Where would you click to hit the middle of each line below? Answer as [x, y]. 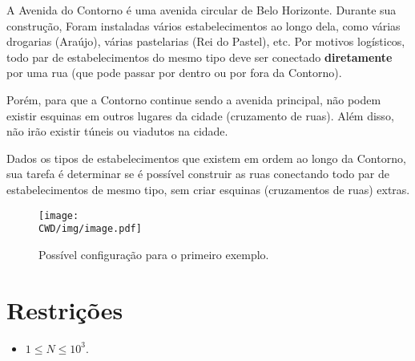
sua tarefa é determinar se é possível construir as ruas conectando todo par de [198, 174]
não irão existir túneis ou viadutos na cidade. [117, 131]
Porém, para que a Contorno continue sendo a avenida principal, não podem [194, 99]
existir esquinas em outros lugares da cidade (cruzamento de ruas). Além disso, [200, 115]
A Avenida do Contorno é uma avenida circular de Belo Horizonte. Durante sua [201, 10]
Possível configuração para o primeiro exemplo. [154, 254]
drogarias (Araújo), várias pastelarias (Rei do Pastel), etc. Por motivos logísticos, [206, 41]
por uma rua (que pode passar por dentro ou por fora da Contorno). [174, 73]
